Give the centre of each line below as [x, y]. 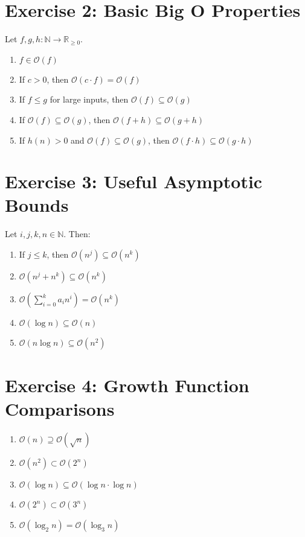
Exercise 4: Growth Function [127, 385]
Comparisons [60, 409]
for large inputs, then [89, 99]
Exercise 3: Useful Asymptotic [134, 181]
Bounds [37, 205]
